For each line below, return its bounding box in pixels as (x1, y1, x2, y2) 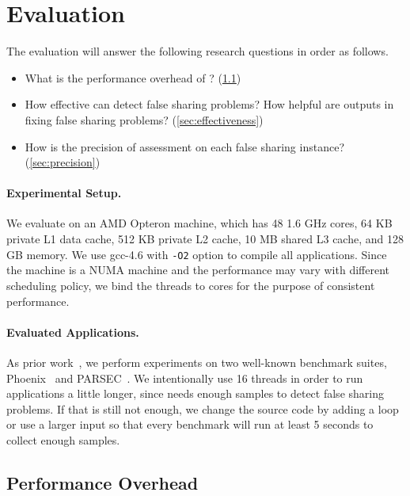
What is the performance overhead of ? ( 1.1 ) (25, 69, 241, 86)
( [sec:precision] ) (25, 154, 101, 170)
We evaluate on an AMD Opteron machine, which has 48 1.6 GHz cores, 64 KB (6, 215, 393, 231)
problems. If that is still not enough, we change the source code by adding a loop (6, 400, 399, 417)
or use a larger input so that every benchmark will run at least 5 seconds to (6, 416, 374, 433)
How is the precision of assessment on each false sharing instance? (25, 138, 344, 155)
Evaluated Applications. (6, 323, 139, 340)
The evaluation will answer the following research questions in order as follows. (6, 43, 389, 59)
